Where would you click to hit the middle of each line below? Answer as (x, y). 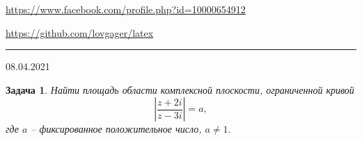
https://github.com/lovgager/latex (80, 32)
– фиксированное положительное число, (116, 129)
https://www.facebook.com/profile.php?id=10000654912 (126, 9)
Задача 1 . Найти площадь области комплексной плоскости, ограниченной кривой (180, 89)
